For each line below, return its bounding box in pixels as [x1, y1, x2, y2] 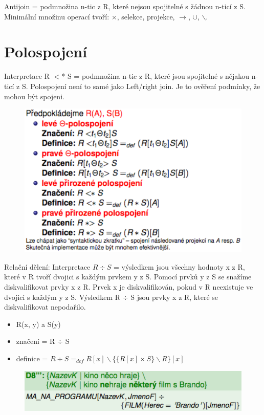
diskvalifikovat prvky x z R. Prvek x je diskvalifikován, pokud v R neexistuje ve [4, 281, 253, 292]
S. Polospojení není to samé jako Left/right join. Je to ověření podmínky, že [21, 80, 260, 91]
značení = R [16, 336, 55, 346]
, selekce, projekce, [117, 11, 175, 21]
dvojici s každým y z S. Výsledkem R [4, 291, 121, 302]
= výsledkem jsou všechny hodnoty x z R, [113, 261, 245, 272]
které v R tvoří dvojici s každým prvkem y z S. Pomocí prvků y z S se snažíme [4, 271, 252, 282]
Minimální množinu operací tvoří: [4, 11, 109, 21]
